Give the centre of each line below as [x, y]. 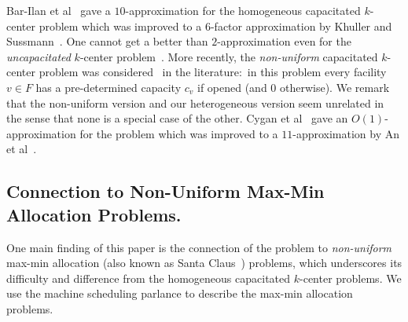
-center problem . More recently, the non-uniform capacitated [229, 56]
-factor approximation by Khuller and [301, 26]
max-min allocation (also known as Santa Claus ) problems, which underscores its [204, 263]
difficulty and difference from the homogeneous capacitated [149, 278]
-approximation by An [346, 133]
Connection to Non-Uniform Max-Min [165, 191]
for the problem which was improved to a [179, 133]
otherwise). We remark [335, 87]
